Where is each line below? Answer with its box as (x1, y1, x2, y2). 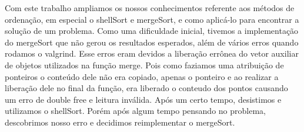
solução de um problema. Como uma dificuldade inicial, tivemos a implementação (5, 25, 299, 37)
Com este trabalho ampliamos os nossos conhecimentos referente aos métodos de (5, 2, 295, 13)
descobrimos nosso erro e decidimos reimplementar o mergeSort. (5, 116, 235, 128)
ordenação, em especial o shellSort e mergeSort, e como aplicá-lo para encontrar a (5, 13, 299, 25)
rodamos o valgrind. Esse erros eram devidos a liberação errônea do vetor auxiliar (5, 47, 299, 60)
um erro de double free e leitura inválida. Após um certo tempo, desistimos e (5, 93, 282, 105)
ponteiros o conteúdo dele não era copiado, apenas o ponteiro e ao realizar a (5, 70, 279, 82)
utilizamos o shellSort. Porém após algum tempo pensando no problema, (5, 105, 266, 117)
